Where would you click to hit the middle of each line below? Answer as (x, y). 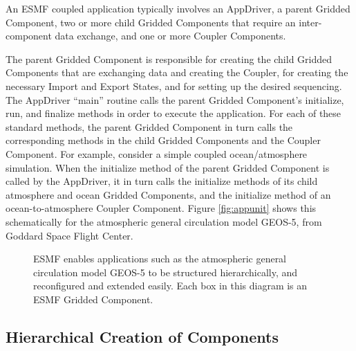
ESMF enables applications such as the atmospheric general (160, 259)
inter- (310, 22)
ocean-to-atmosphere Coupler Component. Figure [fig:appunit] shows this (161, 208)
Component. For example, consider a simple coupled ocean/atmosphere (157, 153)
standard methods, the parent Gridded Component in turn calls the (149, 126)
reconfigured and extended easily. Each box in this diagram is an (170, 286)
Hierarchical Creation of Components (142, 336)
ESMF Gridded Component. (93, 299)
